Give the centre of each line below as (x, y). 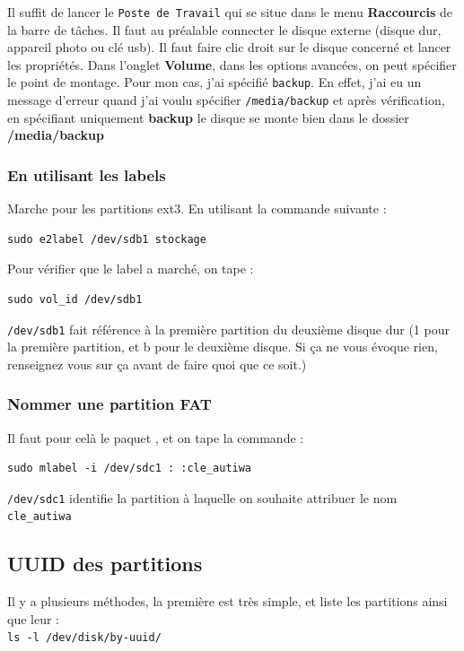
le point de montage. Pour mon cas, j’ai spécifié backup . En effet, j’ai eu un (214, 82)
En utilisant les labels (87, 174)
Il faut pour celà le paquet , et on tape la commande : (156, 437)
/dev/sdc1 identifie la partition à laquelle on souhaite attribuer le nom (202, 497)
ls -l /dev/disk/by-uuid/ (84, 638)
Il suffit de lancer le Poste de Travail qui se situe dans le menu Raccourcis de (230, 12)
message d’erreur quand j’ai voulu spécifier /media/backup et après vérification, (226, 100)
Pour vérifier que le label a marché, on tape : (131, 269)
